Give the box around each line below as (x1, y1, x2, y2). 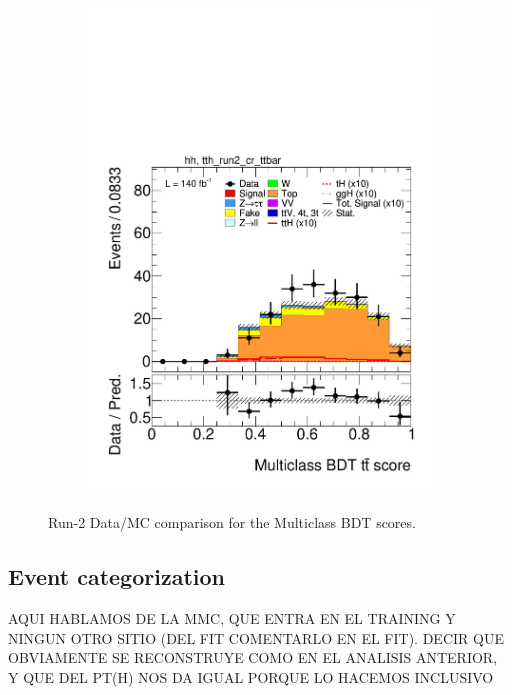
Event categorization (8, 561, 225, 592)
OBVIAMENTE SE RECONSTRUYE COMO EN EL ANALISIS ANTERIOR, (8, 647, 498, 668)
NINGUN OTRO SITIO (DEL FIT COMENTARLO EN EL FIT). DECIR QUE (8, 627, 504, 648)
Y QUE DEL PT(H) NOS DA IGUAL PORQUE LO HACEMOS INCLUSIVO (8, 666, 494, 687)
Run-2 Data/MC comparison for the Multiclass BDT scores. (48, 512, 416, 533)
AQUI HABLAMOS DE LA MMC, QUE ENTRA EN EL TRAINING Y (8, 608, 456, 629)
